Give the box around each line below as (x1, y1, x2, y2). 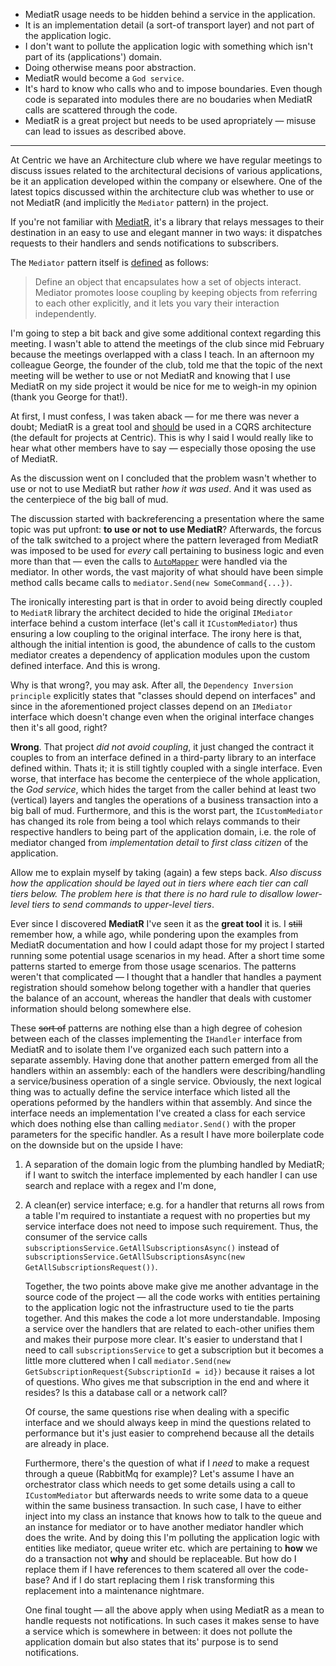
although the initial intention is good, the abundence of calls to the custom (10, 639, 316, 650)
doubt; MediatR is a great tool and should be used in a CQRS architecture (10, 421, 312, 433)
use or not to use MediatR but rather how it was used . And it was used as (10, 483, 312, 494)
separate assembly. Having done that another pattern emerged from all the (10, 1054, 319, 1066)
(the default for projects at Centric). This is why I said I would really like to (10, 432, 314, 443)
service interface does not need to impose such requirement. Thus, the (24, 1220, 319, 1232)
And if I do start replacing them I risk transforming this (52, 1574, 275, 1586)
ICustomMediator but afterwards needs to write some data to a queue (24, 1489, 309, 1501)
